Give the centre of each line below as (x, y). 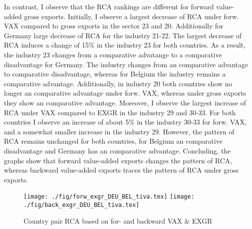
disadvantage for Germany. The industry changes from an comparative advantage (126, 64)
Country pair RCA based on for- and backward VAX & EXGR (118, 220)
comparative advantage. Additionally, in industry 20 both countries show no (118, 83)
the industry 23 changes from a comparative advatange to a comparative (113, 54)
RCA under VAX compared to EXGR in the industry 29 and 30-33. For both (120, 112)
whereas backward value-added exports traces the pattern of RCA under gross (121, 170)
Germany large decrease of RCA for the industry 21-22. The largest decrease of (123, 35)
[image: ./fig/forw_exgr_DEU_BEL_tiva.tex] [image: (109, 197)
